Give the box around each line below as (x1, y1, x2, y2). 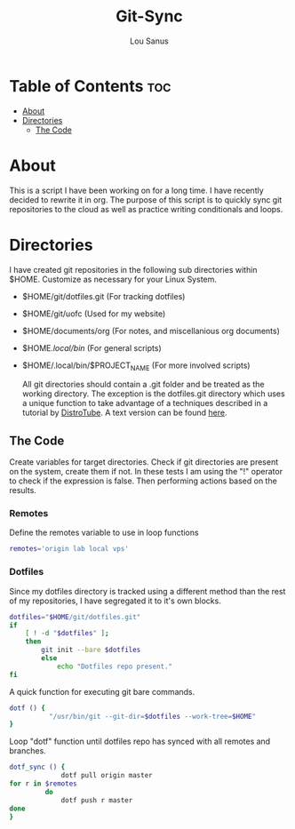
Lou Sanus (130, 36, 169, 46)
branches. (9, 745, 46, 756)
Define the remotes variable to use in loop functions (9, 527, 199, 538)
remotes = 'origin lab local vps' (9, 545, 129, 554)
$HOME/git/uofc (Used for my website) (21, 308, 166, 319)
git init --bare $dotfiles (41, 646, 141, 655)
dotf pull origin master (60, 771, 153, 780)
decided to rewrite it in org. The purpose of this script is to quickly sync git (9, 194, 283, 205)
